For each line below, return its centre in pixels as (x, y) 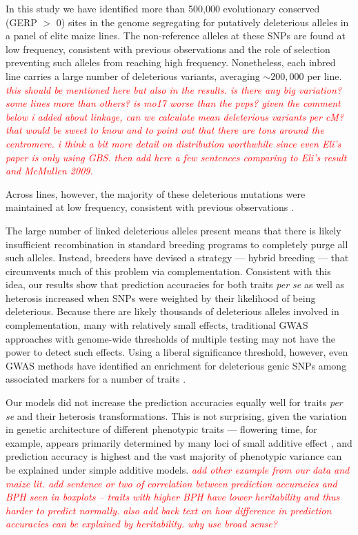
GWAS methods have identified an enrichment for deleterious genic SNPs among (176, 365)
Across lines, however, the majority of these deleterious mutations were (156, 193)
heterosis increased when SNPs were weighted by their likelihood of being (161, 297)
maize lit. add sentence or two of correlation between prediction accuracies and (171, 483)
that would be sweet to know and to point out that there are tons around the (165, 130)
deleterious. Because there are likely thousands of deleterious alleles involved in (172, 311)
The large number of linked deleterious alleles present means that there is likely (173, 230)
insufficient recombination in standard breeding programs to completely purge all (177, 244)
